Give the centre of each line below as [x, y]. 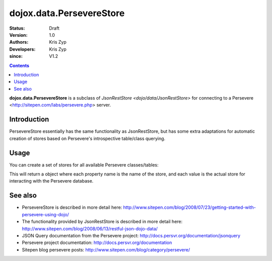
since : [16, 56]
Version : [18, 35]
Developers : [22, 49]
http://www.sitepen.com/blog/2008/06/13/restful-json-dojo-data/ [90, 228]
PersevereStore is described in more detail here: [72, 207]
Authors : [19, 42]
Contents [19, 65]
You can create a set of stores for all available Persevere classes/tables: [84, 165]
